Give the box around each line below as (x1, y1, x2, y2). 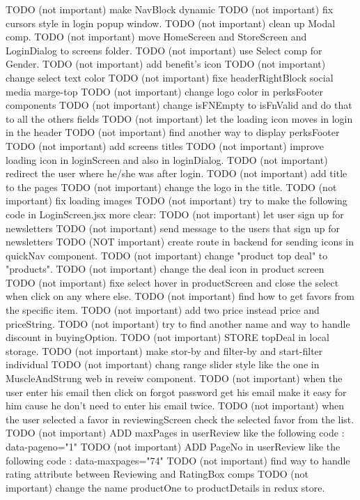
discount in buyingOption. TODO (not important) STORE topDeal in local (6, 330, 329, 344)
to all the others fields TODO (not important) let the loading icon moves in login (6, 111, 353, 126)
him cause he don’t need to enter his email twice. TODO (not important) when (6, 398, 345, 413)
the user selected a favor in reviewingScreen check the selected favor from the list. (6, 411, 354, 426)
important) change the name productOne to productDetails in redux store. (6, 480, 325, 494)
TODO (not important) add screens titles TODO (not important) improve (6, 138, 324, 153)
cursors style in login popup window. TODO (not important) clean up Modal (6, 15, 336, 30)
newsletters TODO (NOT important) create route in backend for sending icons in (6, 234, 354, 249)
